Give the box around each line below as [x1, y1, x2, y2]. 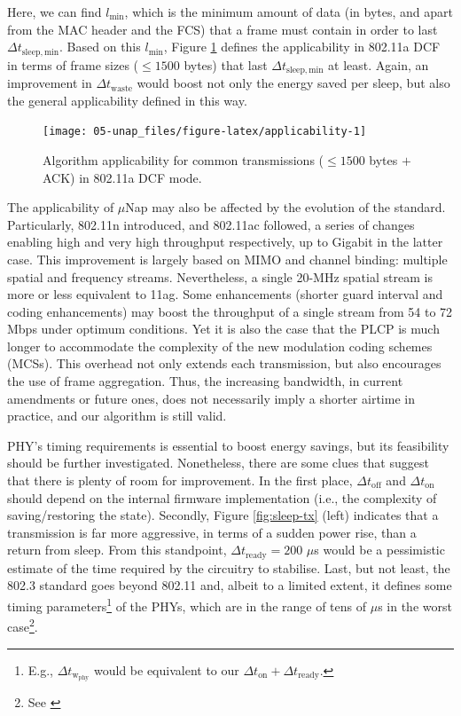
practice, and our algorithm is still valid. [7, 406, 227, 425]
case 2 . [7, 615, 38, 635]
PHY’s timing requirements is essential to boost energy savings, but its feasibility [7, 436, 449, 454]
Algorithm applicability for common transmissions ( [43, 150, 324, 169]
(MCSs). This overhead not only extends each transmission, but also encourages [7, 354, 441, 373]
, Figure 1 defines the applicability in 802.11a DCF [163, 37, 441, 56]
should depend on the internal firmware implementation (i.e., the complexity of [7, 488, 437, 507]
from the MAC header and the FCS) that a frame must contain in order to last [7, 20, 438, 38]
